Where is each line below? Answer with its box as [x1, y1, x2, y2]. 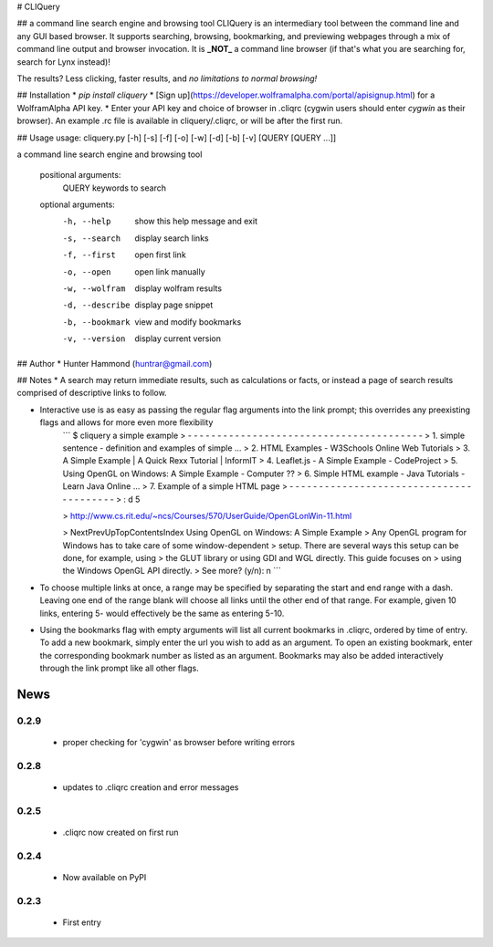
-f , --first [62, 250, 116, 260]
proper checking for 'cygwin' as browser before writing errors [62, 737, 296, 748]
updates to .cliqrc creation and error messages [62, 782, 239, 793]
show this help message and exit [134, 215, 257, 227]
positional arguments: [39, 170, 121, 181]
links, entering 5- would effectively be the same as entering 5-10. [39, 608, 285, 619]
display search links [134, 233, 209, 244]
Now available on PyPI [62, 872, 147, 883]
